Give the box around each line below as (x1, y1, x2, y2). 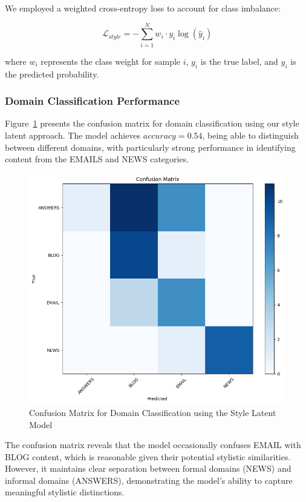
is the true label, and (200, 54, 278, 67)
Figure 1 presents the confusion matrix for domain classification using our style (5, 117, 299, 130)
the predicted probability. (5, 67, 99, 80)
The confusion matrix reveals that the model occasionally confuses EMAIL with (5, 438, 301, 451)
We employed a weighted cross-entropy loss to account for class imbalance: (5, 2, 281, 14)
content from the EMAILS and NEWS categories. (5, 153, 189, 165)
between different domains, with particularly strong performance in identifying (5, 140, 296, 153)
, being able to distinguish (202, 128, 299, 141)
